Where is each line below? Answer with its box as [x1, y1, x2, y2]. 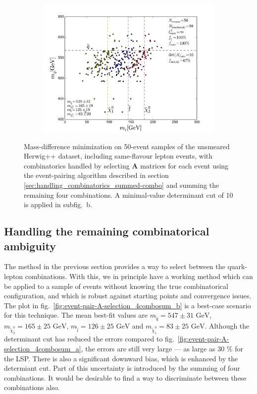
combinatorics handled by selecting [24, 160, 130, 170]
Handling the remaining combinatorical [4, 224, 209, 239]
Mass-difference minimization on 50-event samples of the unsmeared [24, 141, 230, 151]
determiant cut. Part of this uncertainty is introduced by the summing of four [4, 363, 240, 373]
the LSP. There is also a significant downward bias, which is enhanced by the [4, 353, 238, 363]
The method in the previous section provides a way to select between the [4, 261, 225, 272]
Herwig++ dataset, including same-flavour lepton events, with [24, 151, 213, 161]
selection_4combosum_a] [4, 343, 81, 353]
